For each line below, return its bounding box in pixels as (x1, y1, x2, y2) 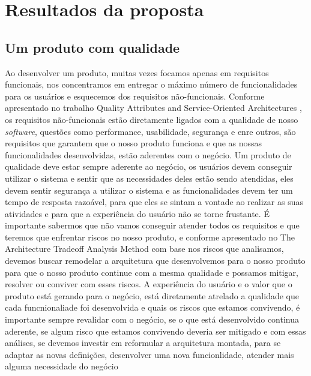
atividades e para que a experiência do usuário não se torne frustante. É (5, 207, 270, 219)
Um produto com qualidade (5, 38, 180, 56)
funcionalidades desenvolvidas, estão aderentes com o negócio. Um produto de (5, 148, 291, 161)
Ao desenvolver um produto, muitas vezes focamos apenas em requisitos (5, 66, 269, 79)
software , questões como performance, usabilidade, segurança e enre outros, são (5, 125, 296, 137)
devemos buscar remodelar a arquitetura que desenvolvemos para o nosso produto (5, 254, 306, 267)
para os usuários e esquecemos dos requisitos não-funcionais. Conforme (5, 89, 265, 102)
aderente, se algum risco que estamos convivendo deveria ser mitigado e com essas (5, 324, 306, 337)
